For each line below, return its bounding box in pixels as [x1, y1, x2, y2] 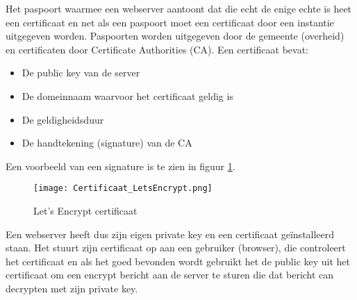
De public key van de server [22, 65, 140, 80]
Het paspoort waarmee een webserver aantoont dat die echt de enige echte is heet [6, 1, 352, 15]
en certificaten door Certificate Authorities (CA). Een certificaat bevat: [6, 42, 309, 56]
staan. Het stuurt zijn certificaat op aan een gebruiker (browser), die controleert [6, 240, 346, 255]
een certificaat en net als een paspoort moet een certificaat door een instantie [6, 15, 334, 29]
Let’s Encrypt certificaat [33, 203, 138, 217]
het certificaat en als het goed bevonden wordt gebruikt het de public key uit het [6, 253, 351, 268]
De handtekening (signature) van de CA [22, 135, 192, 150]
